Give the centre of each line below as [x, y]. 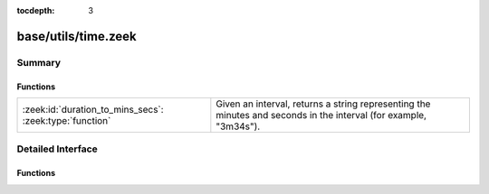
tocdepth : [36, 10]
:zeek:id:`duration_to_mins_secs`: [93, 109]
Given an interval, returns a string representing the [323, 104]
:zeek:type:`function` [67, 120]
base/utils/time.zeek [77, 36]
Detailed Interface [58, 149]
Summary [39, 62]
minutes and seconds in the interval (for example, [321, 115]
